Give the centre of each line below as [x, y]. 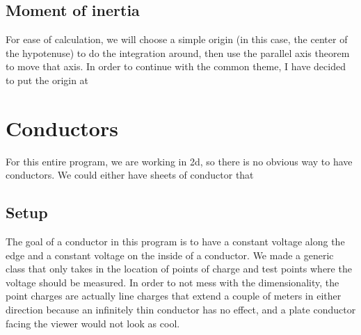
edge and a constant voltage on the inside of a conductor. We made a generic [170, 255]
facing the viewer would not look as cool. [93, 323]
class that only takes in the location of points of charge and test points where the [179, 269]
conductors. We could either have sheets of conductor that [130, 175]
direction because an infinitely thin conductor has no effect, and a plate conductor [181, 310]
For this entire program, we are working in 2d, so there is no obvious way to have [179, 161]
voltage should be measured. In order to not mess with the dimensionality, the [173, 282]
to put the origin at [47, 80]
